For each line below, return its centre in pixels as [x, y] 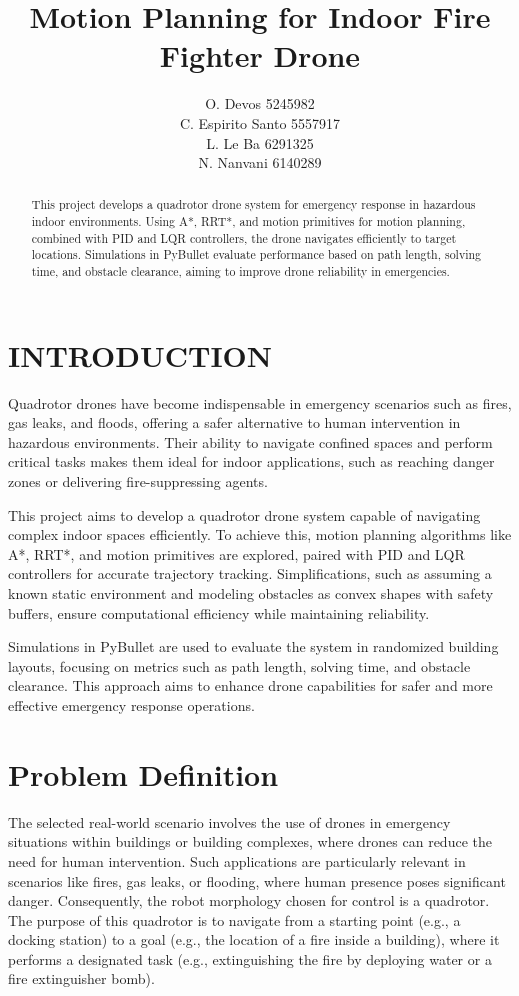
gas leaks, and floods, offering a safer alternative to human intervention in [234, 422]
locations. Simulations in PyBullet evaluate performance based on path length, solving [256, 254]
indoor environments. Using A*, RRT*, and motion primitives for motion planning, [248, 221]
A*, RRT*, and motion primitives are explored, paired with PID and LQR [236, 553]
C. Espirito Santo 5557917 [260, 122]
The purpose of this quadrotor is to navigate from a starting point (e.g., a [234, 919]
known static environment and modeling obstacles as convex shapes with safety [251, 593]
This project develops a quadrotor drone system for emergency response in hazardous [253, 204]
